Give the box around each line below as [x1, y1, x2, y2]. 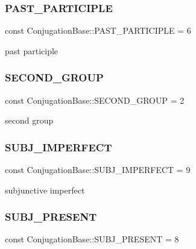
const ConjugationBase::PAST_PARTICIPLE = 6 [5, 24, 191, 37]
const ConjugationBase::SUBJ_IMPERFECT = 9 [5, 163, 191, 176]
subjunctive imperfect [5, 183, 85, 196]
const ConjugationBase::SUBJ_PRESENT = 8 [5, 233, 179, 245]
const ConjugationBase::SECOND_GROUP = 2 [5, 93, 185, 106]
